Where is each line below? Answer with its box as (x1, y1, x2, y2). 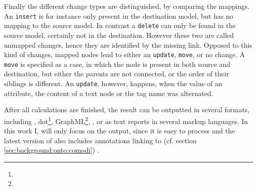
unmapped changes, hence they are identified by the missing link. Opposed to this (4, 39, 253, 50)
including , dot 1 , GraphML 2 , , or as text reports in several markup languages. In (4, 114, 248, 126)
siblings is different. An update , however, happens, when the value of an (4, 78, 222, 88)
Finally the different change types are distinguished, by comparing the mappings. (4, 1, 250, 11)
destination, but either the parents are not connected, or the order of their (4, 68, 229, 79)
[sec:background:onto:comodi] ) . (4, 145, 100, 155)
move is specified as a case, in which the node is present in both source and (4, 59, 231, 69)
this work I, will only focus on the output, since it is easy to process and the (4, 126, 235, 136)
